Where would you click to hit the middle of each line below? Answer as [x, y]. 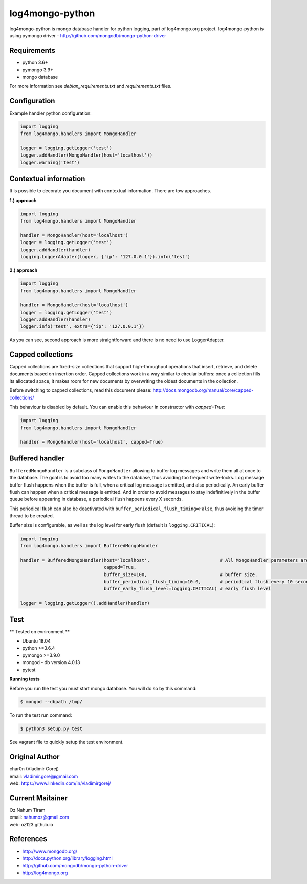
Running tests [25, 679]
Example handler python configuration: [50, 113]
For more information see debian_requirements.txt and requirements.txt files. [91, 86]
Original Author [35, 757]
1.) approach [23, 200]
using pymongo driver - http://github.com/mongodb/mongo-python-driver [88, 35]
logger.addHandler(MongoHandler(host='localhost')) [86, 155]
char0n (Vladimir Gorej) [34, 769]
